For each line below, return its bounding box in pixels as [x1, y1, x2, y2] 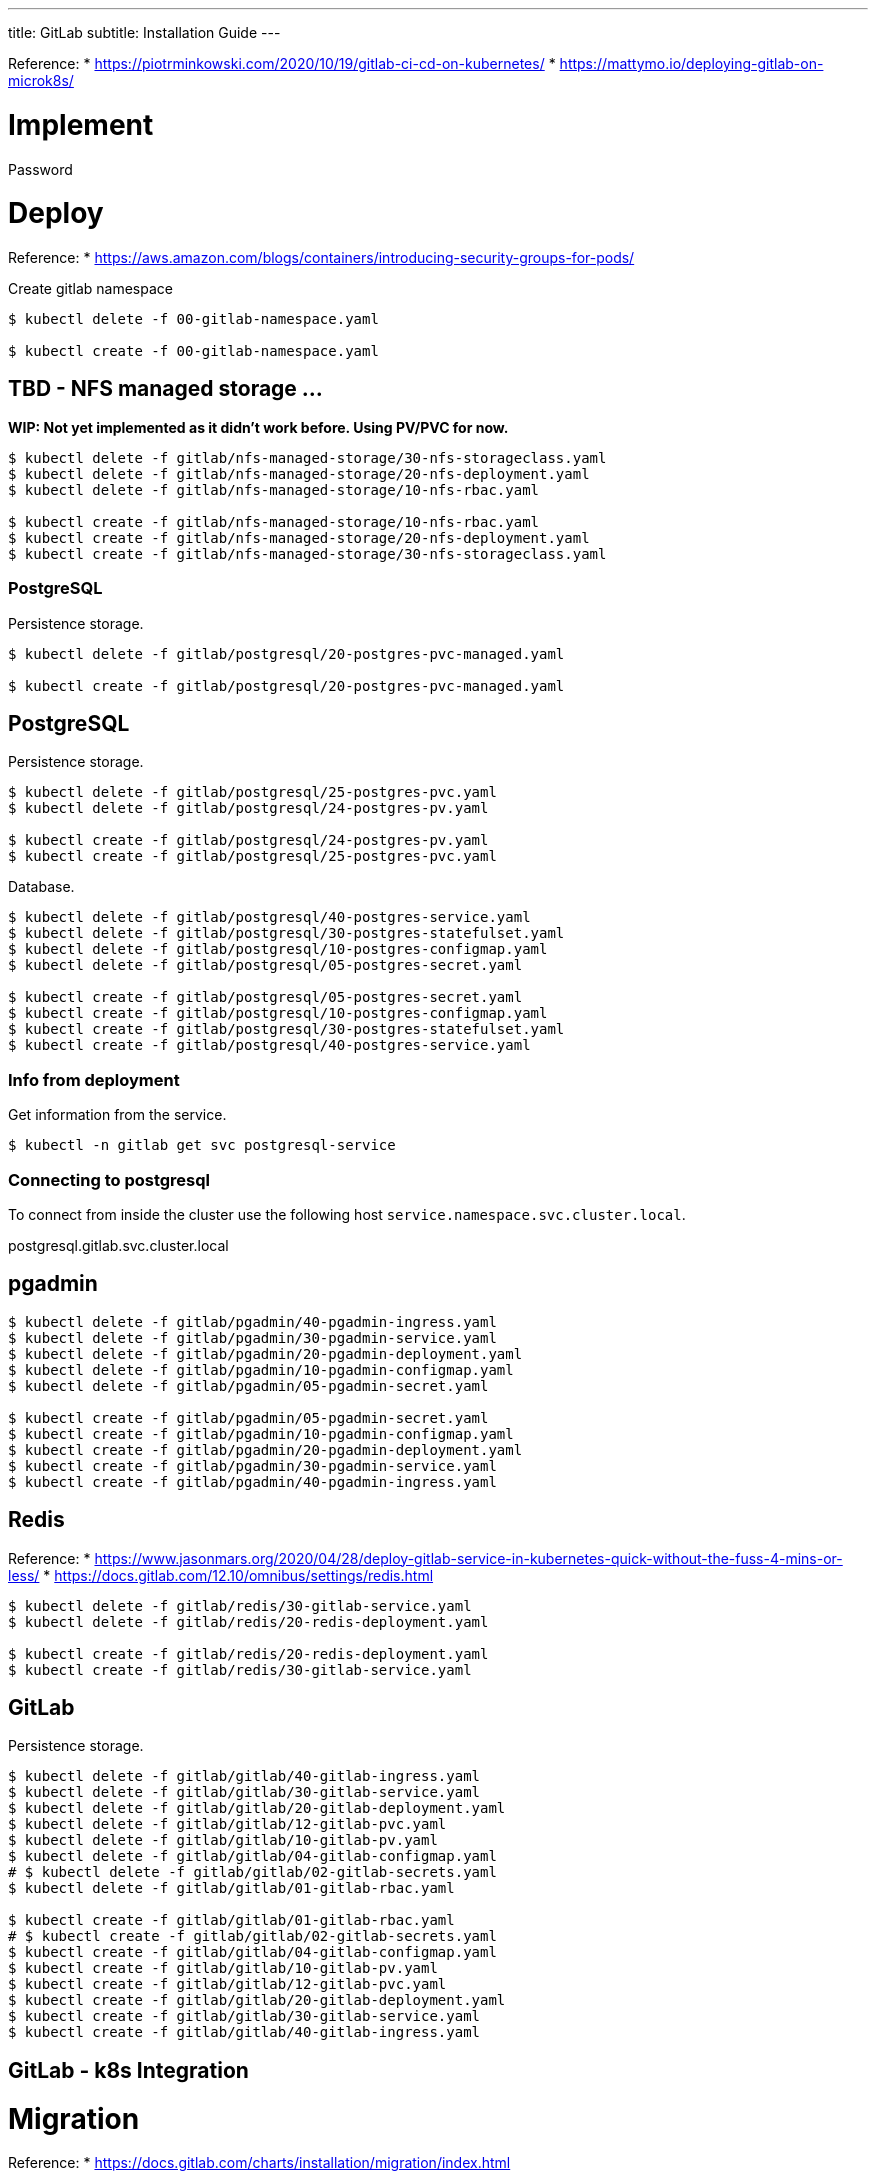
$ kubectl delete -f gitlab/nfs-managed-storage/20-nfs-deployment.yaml [8, 465, 590, 482]
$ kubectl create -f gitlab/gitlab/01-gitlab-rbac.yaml [8, 1912, 455, 1929]
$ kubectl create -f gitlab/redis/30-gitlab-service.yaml [8, 1661, 472, 1678]
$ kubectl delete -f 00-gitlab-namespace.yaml [8, 311, 379, 327]
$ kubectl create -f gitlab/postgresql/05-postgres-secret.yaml [8, 989, 523, 1006]
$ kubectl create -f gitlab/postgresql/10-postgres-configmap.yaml [8, 1005, 548, 1022]
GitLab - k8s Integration [8, 2057, 249, 2083]
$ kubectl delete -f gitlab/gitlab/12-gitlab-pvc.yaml [8, 1816, 447, 1833]
